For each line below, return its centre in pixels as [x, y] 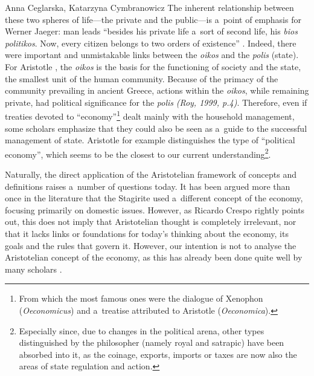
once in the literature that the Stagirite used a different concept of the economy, [154, 198]
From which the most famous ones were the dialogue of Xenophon [141, 298]
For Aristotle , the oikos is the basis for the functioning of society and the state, [153, 66]
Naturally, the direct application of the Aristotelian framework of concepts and [151, 174]
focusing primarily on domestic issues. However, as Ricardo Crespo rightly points [155, 209]
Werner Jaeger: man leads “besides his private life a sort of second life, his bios [151, 31]
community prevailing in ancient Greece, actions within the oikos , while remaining [157, 90]
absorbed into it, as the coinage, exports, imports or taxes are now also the [158, 354]
